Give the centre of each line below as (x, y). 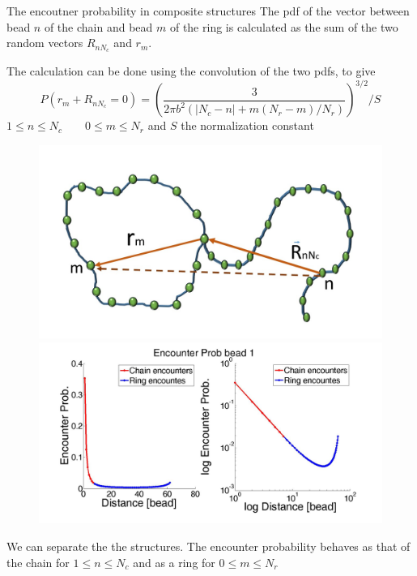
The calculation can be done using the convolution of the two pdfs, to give (191, 71)
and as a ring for (174, 562)
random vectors (45, 43)
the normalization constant (247, 125)
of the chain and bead (98, 26)
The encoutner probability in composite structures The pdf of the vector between (208, 11)
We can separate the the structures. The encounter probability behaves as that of (208, 546)
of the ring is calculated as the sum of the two (284, 26)
